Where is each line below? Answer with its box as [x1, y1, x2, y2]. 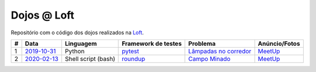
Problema [188, 39, 216, 48]
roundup [122, 55, 146, 63]
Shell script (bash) [64, 55, 115, 63]
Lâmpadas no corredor [188, 47, 252, 55]
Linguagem [64, 39, 97, 48]
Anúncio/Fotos [257, 39, 301, 48]
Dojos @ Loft [11, 9, 74, 21]
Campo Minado [188, 55, 231, 63]
